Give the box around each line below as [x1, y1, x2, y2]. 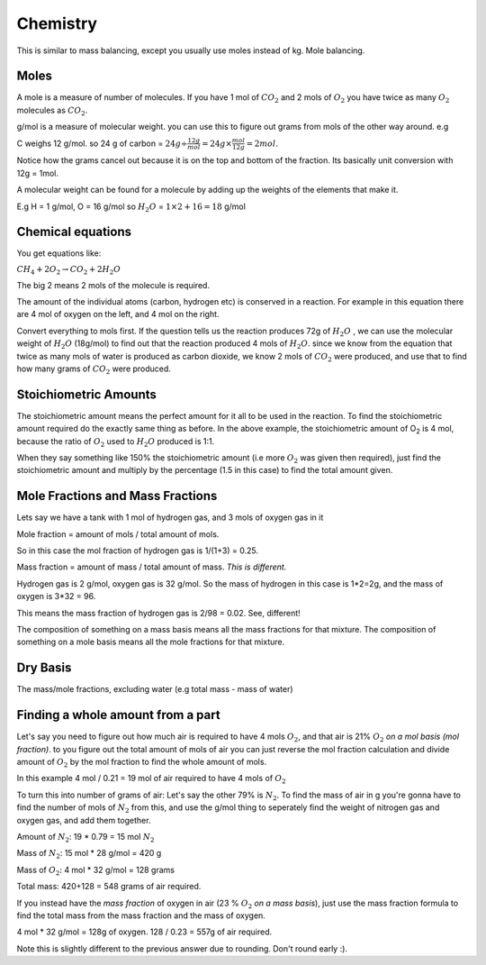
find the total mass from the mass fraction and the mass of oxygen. [16, 910, 265, 921]
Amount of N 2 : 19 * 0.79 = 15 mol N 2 [16, 831, 155, 844]
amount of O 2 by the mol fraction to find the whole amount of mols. [16, 756, 267, 769]
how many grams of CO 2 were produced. [16, 363, 171, 376]
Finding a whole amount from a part [16, 707, 220, 723]
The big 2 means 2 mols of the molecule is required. [16, 279, 211, 290]
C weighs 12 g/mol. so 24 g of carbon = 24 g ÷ [16, 138, 188, 149]
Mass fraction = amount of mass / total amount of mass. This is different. [16, 561, 287, 572]
